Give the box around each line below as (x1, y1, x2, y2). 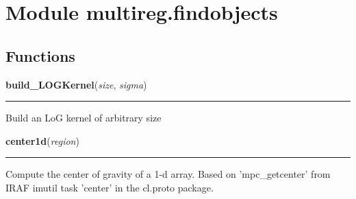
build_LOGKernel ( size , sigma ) (5, 77, 147, 91)
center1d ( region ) (5, 133, 79, 148)
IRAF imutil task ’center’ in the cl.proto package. (5, 180, 214, 194)
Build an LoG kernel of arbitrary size (5, 110, 162, 125)
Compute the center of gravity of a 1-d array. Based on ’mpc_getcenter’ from (5, 167, 331, 181)
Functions (5, 45, 75, 66)
